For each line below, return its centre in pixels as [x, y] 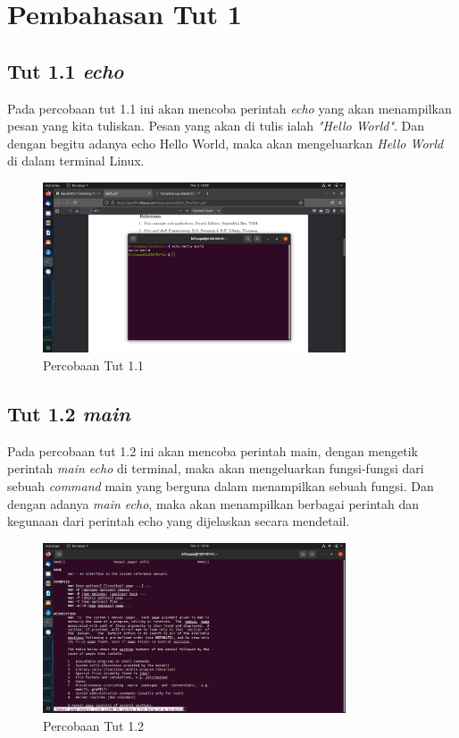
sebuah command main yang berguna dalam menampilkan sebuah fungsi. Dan [221, 485]
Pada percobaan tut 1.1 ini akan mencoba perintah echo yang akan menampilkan [229, 108]
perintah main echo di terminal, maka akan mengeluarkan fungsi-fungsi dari [216, 468]
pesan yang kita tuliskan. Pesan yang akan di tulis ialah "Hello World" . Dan [216, 126]
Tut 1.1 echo [66, 70]
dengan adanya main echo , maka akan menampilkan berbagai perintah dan [213, 503]
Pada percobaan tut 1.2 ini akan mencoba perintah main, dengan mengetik [213, 450]
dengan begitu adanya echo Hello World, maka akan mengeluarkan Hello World [225, 143]
